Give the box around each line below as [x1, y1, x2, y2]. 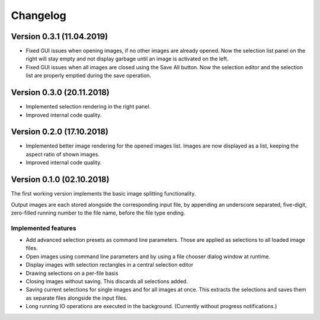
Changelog [11, 9, 66, 22]
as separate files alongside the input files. [25, 294, 127, 302]
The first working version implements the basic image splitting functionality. [11, 190, 196, 197]
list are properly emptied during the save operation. [25, 72, 151, 79]
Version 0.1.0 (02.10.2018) [11, 175, 110, 185]
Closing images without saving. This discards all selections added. [25, 278, 188, 284]
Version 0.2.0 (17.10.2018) [11, 127, 109, 137]
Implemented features [11, 224, 76, 232]
